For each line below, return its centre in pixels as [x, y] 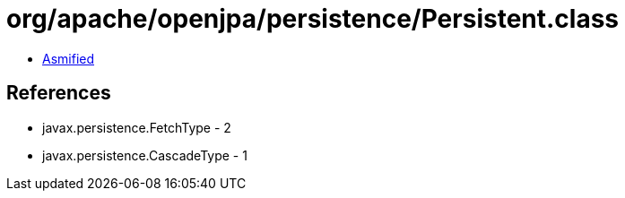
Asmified [69, 58]
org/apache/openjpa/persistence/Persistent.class [313, 19]
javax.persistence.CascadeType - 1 [145, 155]
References [59, 93]
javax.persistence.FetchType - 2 [137, 127]
